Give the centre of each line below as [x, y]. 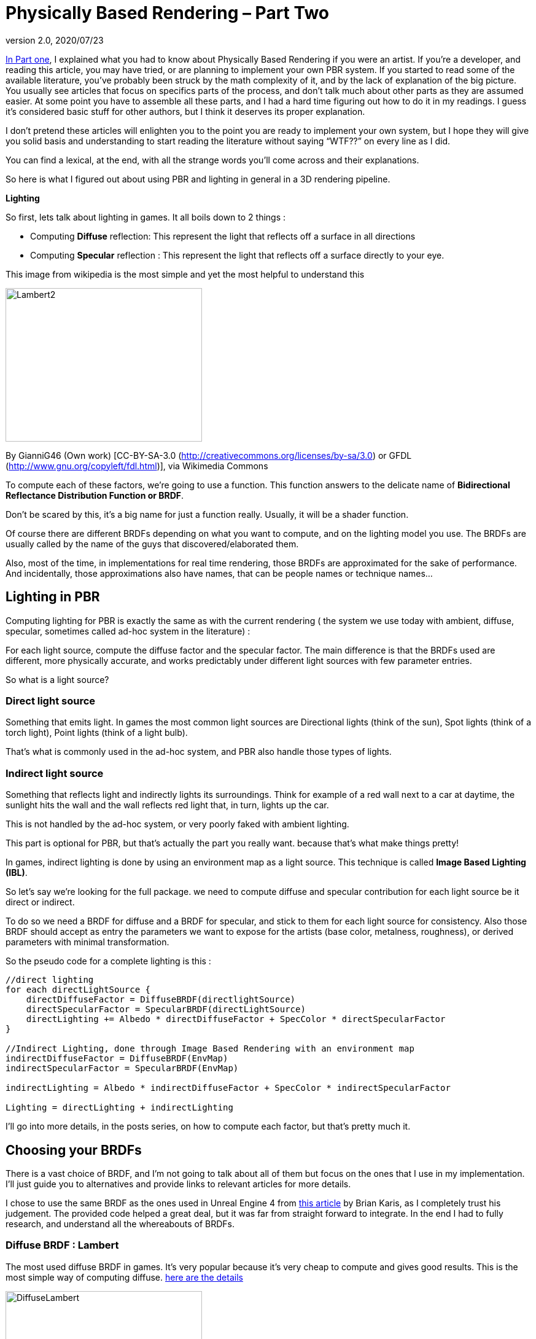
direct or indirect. [40, 902]
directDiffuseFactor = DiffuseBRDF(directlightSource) [161, 1000]
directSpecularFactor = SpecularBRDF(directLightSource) [166, 1009]
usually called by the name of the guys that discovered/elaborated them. [152, 544]
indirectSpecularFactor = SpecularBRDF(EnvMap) [122, 1068]
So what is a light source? [57, 679]
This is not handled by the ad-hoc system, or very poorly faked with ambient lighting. [177, 824]
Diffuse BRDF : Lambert [62, 1245]
